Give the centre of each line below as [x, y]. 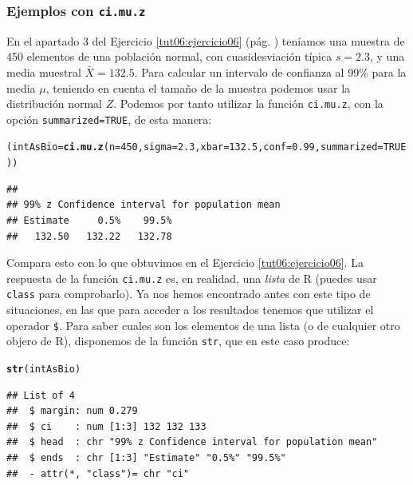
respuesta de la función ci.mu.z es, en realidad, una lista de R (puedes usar [192, 278]
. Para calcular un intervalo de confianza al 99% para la [270, 72]
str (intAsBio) [44, 369]
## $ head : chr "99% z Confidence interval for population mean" [192, 442]
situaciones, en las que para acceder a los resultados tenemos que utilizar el [190, 310]
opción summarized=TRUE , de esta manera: [109, 119]
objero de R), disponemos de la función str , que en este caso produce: [178, 341]
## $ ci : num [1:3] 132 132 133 [106, 426]
